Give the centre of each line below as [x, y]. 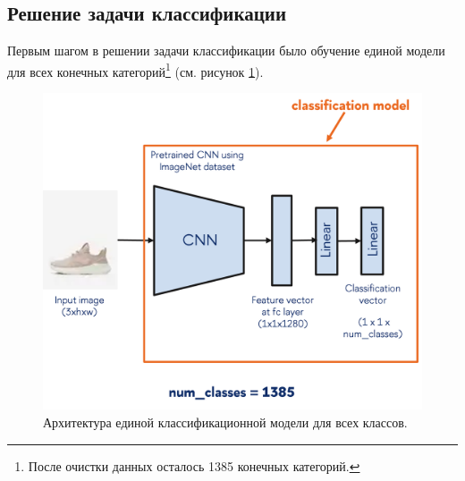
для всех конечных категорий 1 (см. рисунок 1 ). [135, 70]
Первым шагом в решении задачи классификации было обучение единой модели [226, 51]
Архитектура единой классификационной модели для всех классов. [225, 422]
